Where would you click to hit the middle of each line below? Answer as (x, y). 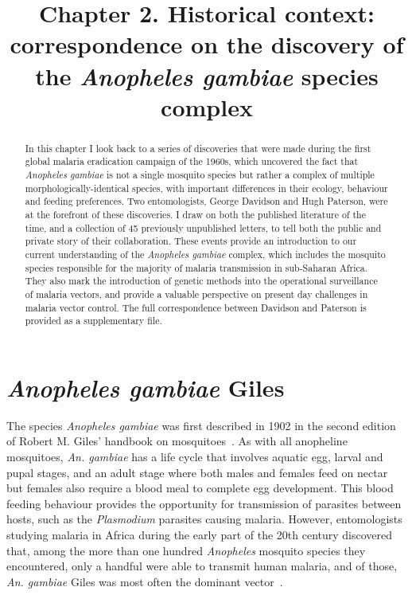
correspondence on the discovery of (207, 44)
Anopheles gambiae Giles (146, 387)
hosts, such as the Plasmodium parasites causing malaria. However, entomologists (204, 519)
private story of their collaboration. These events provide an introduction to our (191, 241)
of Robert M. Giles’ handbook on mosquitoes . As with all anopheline (177, 441)
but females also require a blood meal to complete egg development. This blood (200, 488)
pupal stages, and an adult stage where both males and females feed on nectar (197, 472)
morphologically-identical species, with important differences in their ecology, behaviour (206, 188)
